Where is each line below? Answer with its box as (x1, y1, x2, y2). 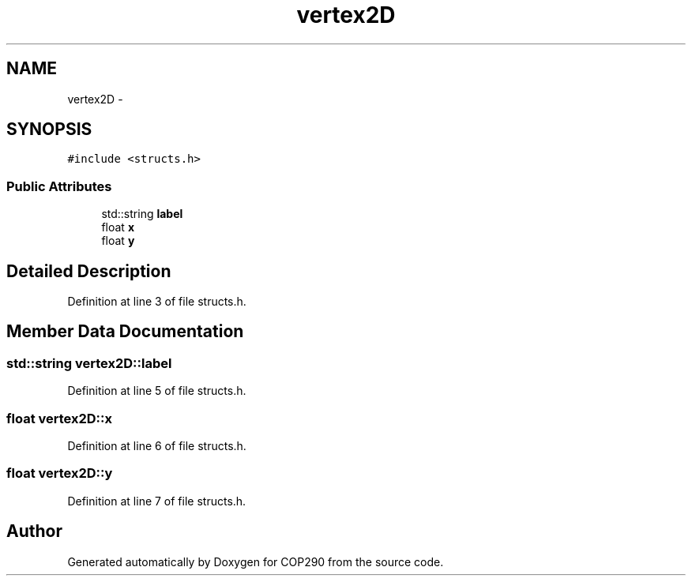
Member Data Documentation (6, 321, 244, 342)
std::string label (101, 207, 183, 221)
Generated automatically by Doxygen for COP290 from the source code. (67, 554, 444, 569)
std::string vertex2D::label (6, 355, 172, 371)
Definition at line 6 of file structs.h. (67, 439, 246, 452)
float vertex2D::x (6, 410, 113, 426)
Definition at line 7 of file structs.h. (67, 494, 246, 508)
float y (101, 234, 135, 248)
